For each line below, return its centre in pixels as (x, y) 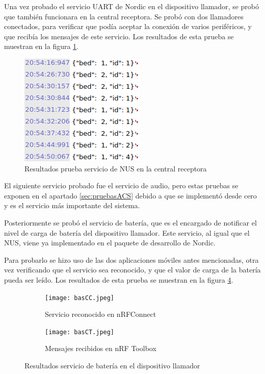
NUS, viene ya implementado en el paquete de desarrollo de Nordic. (110, 243)
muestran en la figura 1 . (42, 46)
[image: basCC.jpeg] (80, 298)
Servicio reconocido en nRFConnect (101, 314)
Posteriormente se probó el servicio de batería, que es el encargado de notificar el (130, 222)
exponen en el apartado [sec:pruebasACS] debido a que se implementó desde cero (130, 195)
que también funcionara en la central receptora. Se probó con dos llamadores (124, 16)
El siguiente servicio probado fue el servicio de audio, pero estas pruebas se (121, 185)
